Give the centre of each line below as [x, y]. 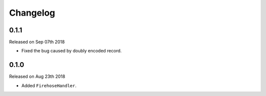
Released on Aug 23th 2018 [37, 76]
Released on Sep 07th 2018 [37, 42]
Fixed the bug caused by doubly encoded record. [71, 51]
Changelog [32, 13]
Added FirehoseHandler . [49, 85]
